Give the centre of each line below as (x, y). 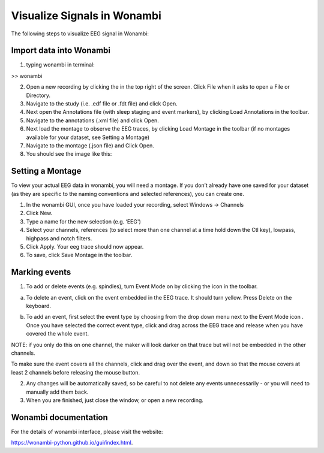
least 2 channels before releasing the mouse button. (76, 372)
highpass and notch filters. (59, 238)
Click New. (39, 213)
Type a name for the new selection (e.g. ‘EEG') (83, 221)
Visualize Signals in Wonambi (86, 16)
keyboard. (38, 306)
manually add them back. (57, 392)
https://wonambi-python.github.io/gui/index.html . (72, 443)
